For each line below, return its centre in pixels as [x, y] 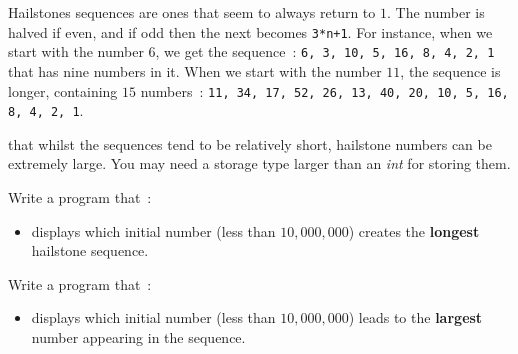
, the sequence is [450, 70]
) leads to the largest [415, 317]
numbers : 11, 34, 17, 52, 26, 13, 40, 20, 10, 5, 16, [324, 90]
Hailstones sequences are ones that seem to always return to [192, 12]
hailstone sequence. [90, 250]
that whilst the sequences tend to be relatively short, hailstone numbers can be [250, 143]
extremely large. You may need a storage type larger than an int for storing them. [259, 163]
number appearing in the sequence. [138, 336]
